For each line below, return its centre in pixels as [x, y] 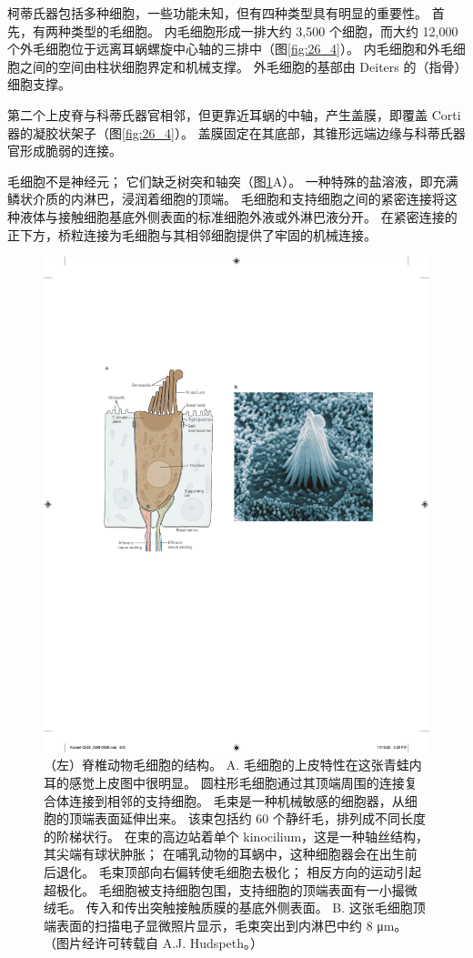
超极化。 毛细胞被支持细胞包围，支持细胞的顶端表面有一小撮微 [231, 889]
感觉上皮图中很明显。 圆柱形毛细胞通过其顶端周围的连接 [236, 783]
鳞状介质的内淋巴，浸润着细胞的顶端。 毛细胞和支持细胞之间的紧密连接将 [226, 199]
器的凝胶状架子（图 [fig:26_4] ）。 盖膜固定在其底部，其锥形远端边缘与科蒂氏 [230, 132]
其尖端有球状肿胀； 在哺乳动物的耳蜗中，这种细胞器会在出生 [224, 854]
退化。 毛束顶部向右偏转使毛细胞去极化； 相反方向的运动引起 [239, 872]
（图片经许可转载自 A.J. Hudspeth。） [154, 943]
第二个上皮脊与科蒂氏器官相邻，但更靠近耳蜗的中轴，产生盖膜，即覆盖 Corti [234, 114]
